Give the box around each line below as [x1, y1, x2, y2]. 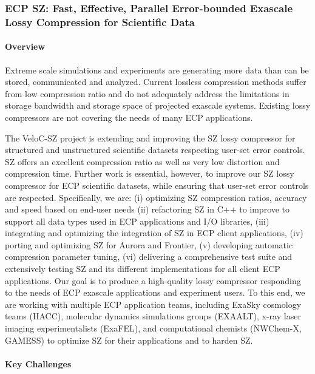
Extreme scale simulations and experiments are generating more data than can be [5, 63, 309, 76]
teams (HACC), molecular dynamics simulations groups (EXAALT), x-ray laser [5, 310, 301, 322]
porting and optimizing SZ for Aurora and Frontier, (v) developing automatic [5, 238, 293, 251]
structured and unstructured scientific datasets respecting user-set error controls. [5, 143, 305, 156]
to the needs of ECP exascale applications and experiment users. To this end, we [5, 286, 305, 299]
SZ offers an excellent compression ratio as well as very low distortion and [5, 155, 280, 168]
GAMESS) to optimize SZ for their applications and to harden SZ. [5, 333, 253, 346]
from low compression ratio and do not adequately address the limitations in [5, 87, 290, 100]
